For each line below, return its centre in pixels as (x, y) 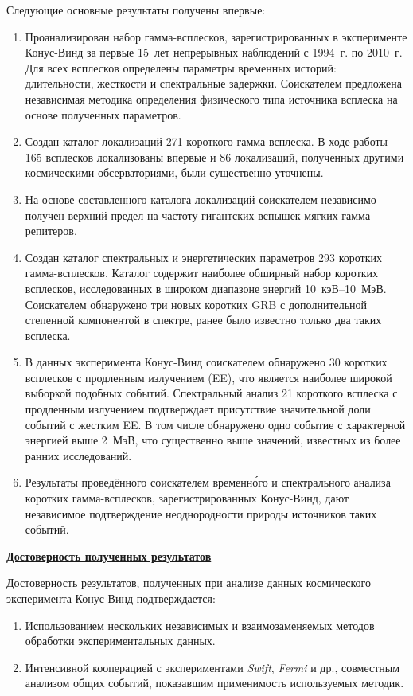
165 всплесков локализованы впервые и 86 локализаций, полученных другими (214, 156)
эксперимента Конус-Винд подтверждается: (111, 598)
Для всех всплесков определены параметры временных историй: (181, 67)
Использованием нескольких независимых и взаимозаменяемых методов (200, 625)
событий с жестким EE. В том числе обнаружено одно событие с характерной (215, 424)
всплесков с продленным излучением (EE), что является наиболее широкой (208, 377)
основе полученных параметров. (103, 114)
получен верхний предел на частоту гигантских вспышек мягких (181, 215)
